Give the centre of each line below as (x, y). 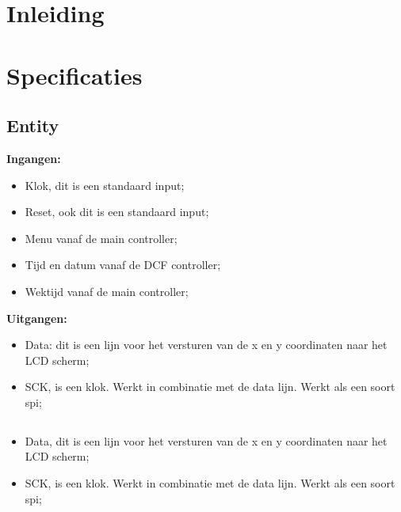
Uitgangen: (37, 318)
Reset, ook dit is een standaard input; (117, 212)
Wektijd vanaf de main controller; (107, 291)
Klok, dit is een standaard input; (105, 185)
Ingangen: (34, 158)
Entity (33, 125)
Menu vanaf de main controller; (101, 238)
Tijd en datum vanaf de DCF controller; (123, 265)
